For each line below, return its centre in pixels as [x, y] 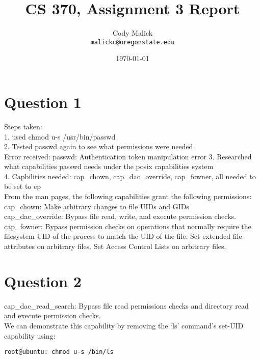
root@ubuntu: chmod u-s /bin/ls [59, 352]
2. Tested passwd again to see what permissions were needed [99, 146]
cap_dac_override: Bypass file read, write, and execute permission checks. [120, 216]
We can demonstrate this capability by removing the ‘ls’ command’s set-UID [124, 325]
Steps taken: [23, 126]
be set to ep [23, 186]
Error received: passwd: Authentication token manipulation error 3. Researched [128, 156]
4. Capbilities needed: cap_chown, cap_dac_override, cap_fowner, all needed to [130, 176]
